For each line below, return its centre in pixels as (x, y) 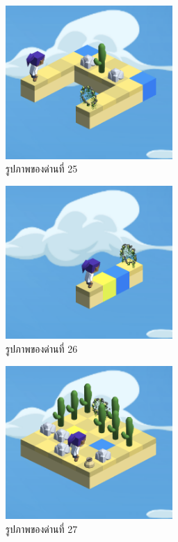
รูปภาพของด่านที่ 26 (42, 349)
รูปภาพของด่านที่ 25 (42, 169)
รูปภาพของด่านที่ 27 (42, 528)
